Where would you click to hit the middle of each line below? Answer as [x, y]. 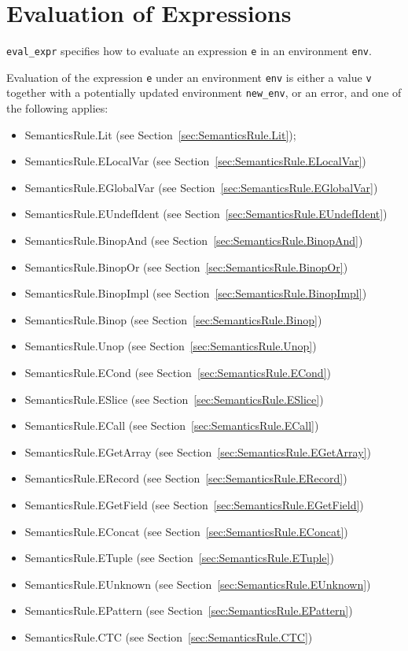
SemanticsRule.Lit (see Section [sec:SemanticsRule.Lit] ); [160, 134]
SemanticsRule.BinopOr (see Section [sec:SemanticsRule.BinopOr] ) [186, 266]
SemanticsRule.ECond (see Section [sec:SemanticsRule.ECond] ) [178, 373]
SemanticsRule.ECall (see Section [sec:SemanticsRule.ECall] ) [172, 425]
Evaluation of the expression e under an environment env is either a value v [189, 77]
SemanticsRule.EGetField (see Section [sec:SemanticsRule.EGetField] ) [194, 505]
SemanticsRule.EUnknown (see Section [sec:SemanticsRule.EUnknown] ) [198, 584]
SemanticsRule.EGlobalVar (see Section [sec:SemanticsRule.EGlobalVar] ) [201, 187]
